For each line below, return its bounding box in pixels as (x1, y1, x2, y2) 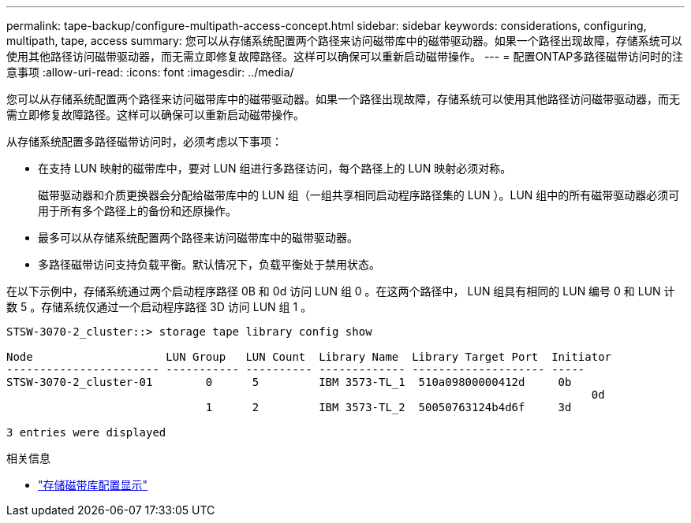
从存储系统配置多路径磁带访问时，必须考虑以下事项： (6, 135, 282, 148)
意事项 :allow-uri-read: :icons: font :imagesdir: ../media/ (6, 65, 294, 79)
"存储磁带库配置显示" (38, 478, 148, 491)
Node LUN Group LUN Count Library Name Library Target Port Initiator (6, 351, 612, 363)
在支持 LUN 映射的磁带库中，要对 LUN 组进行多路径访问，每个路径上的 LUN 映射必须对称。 (38, 161, 512, 175)
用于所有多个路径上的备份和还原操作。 (38, 204, 237, 217)
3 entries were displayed (6, 426, 166, 439)
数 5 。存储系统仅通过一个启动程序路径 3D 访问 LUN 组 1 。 (6, 300, 312, 313)
